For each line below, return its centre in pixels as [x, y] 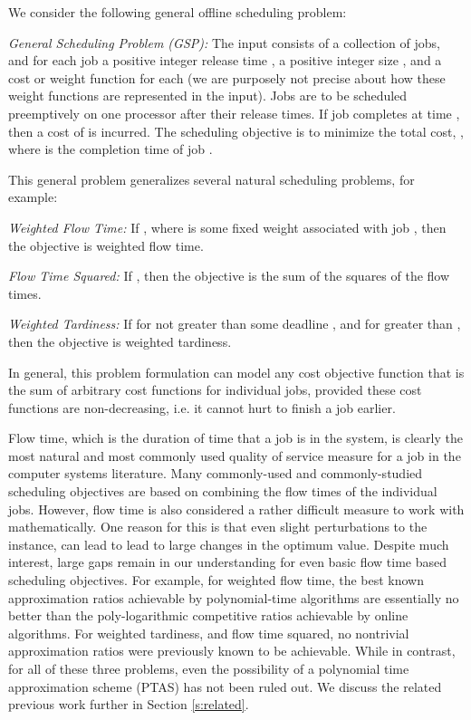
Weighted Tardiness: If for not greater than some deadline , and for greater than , [235, 324]
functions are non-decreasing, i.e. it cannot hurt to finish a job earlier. [202, 407]
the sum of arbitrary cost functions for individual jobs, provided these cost [215, 390]
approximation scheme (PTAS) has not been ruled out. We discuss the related [225, 686]
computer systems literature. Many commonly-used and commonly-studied [216, 473]
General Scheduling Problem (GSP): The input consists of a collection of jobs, [224, 42]
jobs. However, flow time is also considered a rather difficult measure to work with [236, 509]
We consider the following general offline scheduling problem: [178, 12]
